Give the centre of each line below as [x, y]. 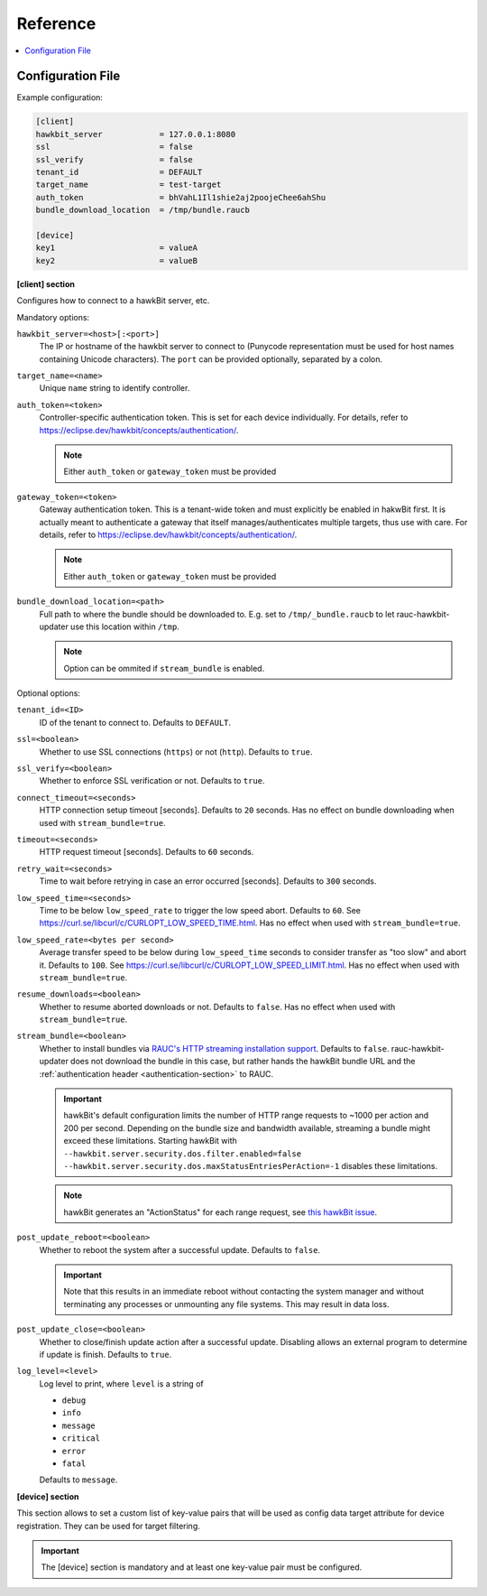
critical [81, 1438]
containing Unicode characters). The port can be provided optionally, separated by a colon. [211, 359]
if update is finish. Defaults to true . [106, 1354]
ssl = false [114, 147]
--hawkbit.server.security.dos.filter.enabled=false [183, 1154]
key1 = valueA [117, 248]
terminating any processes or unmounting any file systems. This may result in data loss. [226, 1304]
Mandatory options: [53, 317]
